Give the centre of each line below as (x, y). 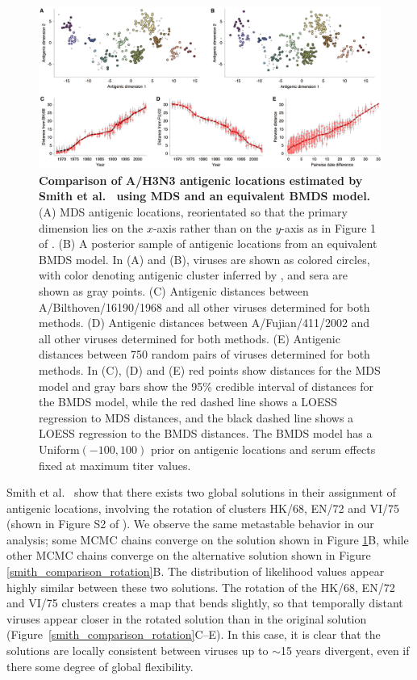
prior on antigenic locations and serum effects (263, 449)
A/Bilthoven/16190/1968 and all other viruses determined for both (204, 306)
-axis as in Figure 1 (329, 227)
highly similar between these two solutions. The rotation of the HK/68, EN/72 (201, 587)
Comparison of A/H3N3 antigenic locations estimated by (201, 180)
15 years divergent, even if (345, 651)
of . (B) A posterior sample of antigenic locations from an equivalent (208, 243)
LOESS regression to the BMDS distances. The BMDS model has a (206, 433)
